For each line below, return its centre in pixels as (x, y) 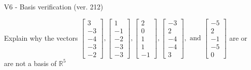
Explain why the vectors (41, 37)
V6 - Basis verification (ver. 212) (54, 6)
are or (238, 37)
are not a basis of (30, 63)
